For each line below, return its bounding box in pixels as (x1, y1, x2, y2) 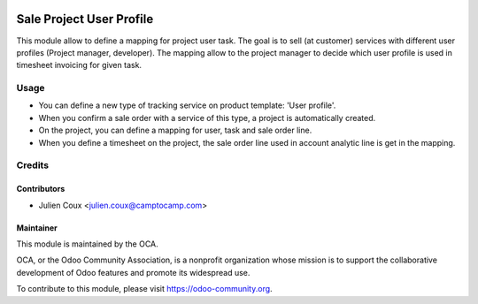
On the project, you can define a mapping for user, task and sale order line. (38, 125, 312, 136)
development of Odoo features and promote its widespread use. (16, 267, 251, 277)
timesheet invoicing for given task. (16, 60, 142, 71)
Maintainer (16, 222, 58, 233)
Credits (16, 159, 49, 171)
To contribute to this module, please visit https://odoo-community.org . (16, 284, 274, 294)
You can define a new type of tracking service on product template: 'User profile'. (38, 100, 336, 110)
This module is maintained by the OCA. (16, 239, 158, 249)
